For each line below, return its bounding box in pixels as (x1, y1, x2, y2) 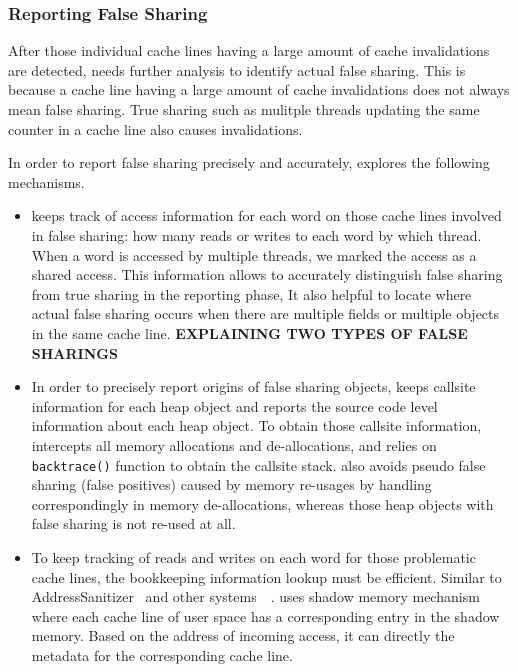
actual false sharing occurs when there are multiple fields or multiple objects (31, 303, 500, 324)
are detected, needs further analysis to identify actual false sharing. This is (8, 59, 466, 80)
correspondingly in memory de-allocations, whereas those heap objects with (31, 493, 494, 514)
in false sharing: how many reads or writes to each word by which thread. (31, 224, 482, 245)
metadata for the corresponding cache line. (31, 644, 293, 665)
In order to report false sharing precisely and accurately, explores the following (8, 152, 490, 173)
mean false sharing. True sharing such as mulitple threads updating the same (8, 99, 480, 119)
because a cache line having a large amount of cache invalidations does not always (8, 79, 510, 100)
